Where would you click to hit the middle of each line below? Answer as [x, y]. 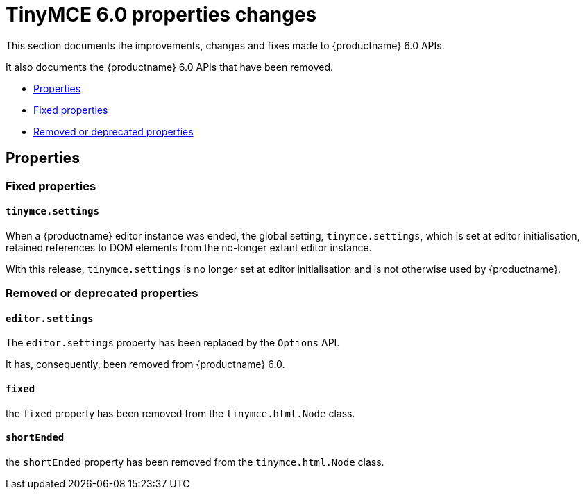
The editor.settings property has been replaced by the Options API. [173, 343]
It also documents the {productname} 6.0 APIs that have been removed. [170, 67]
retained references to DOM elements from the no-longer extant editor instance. [189, 247]
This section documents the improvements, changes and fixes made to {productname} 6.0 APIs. [225, 45]
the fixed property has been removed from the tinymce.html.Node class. [180, 413]
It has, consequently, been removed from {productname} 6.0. [145, 364]
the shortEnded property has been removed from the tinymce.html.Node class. [195, 462]
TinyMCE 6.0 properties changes [161, 15]
